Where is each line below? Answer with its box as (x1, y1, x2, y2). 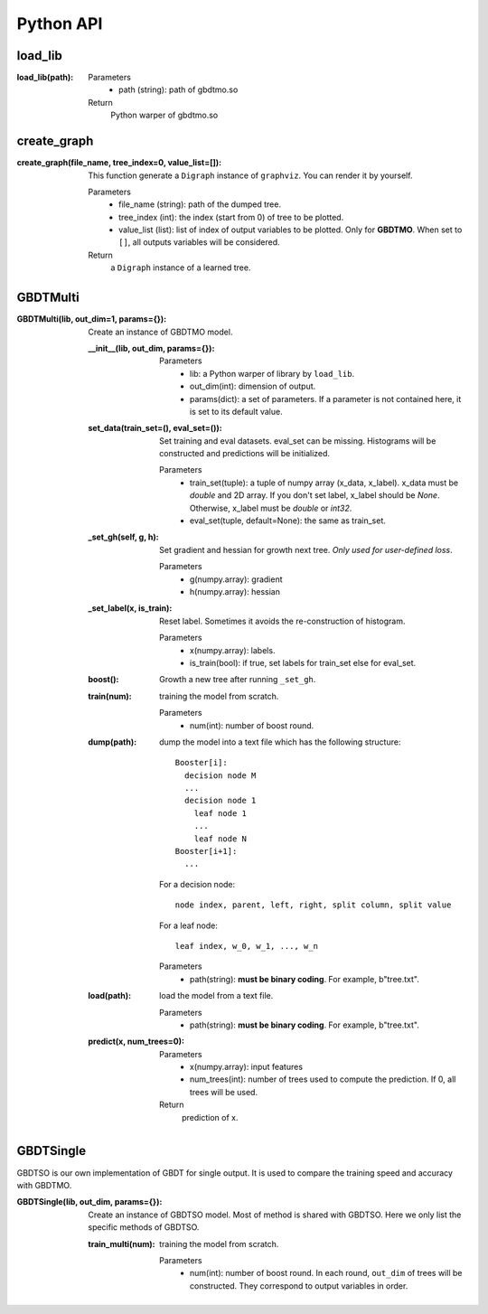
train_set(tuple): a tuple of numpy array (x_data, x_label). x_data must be (190, 477, 459, 488)
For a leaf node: (159, 920, 219, 931)
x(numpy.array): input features (190, 1062, 303, 1073)
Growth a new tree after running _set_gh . (159, 674, 316, 685)
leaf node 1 (193, 808, 248, 818)
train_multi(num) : (88, 1238, 155, 1249)
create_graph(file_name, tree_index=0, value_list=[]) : (16, 157, 221, 168)
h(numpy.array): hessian (190, 586, 280, 596)
